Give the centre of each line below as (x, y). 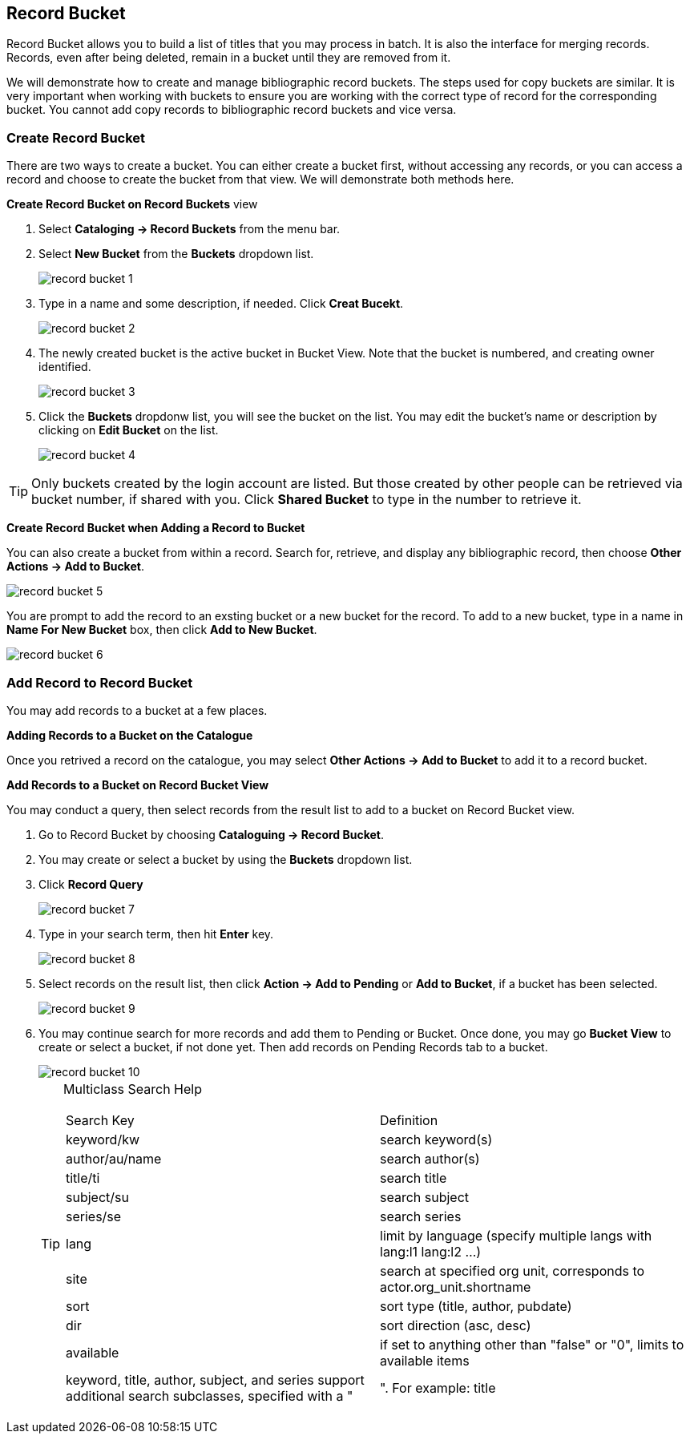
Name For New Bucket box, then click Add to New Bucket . (162, 630)
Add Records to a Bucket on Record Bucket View (138, 785)
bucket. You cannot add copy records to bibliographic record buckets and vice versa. (232, 110)
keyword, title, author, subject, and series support (215, 1379)
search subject (425, 1197)
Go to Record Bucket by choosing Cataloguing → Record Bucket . (212, 834)
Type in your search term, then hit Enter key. (156, 934)
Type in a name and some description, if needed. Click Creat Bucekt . (221, 304)
